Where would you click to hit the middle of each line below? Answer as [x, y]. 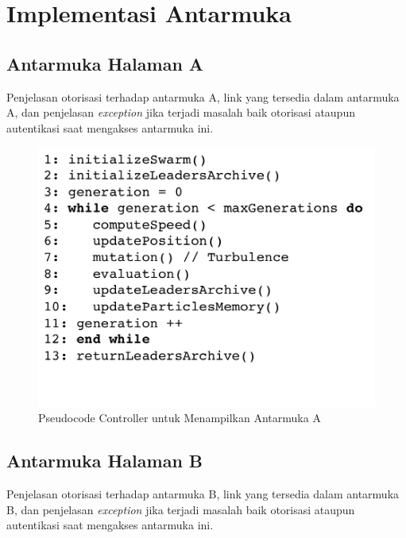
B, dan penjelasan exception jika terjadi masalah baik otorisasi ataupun [181, 509]
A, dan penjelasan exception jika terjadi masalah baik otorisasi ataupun [181, 112]
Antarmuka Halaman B [105, 461]
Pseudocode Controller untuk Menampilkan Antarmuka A [180, 418]
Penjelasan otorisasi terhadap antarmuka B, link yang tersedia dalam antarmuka [203, 494]
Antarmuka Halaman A [105, 63]
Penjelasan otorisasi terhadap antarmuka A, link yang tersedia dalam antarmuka [203, 96]
